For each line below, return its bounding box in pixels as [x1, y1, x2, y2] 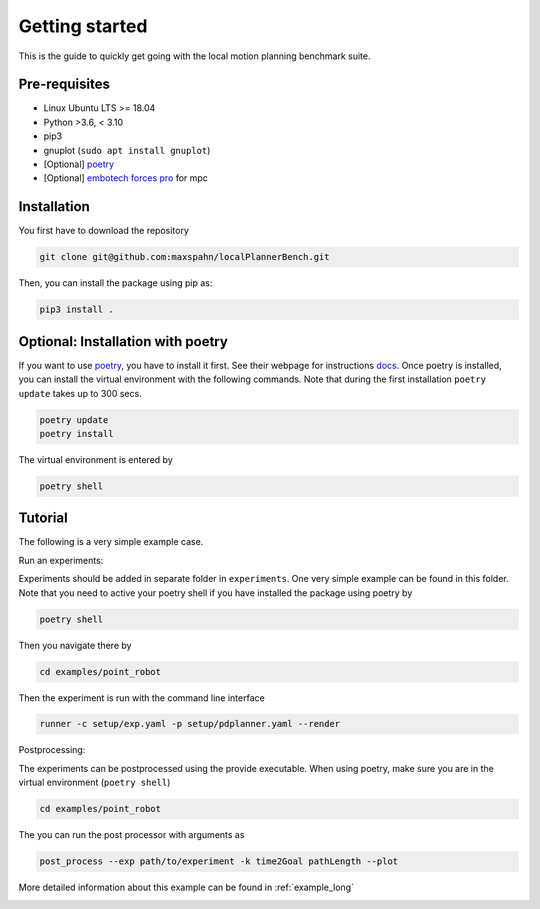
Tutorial [18, 510, 69, 527]
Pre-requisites [18, 76, 110, 93]
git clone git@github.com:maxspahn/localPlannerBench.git [39, 251, 330, 263]
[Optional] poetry [43, 158, 115, 170]
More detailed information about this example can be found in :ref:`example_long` [18, 881, 355, 894]
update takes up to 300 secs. [18, 387, 142, 399]
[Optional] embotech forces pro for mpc [43, 172, 209, 184]
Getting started [18, 15, 148, 37]
